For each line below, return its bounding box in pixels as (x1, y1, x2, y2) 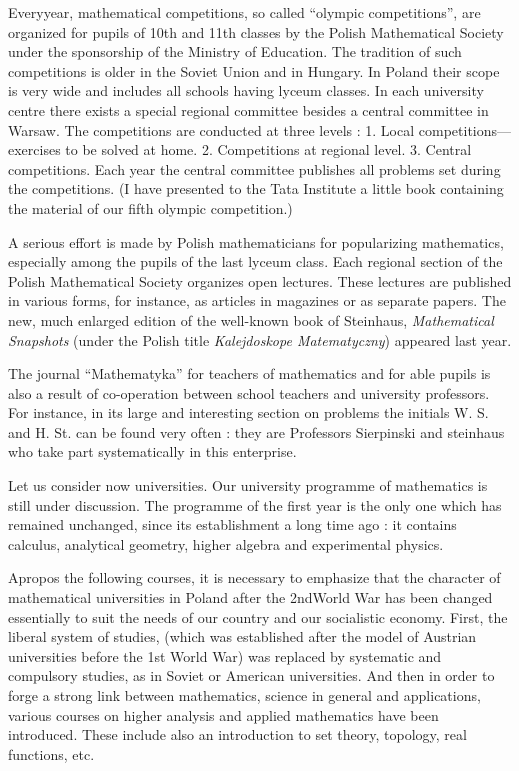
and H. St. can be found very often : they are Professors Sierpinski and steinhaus (8, 421, 505, 442)
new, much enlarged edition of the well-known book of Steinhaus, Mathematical (8, 309, 494, 330)
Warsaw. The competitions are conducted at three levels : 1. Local (8, 119, 415, 140)
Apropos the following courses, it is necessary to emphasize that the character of (8, 567, 501, 588)
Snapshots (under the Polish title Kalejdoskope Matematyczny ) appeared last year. (8, 329, 512, 350)
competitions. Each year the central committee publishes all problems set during (8, 158, 501, 179)
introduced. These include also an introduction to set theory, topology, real (8, 724, 467, 745)
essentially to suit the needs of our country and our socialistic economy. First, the (8, 606, 508, 627)
